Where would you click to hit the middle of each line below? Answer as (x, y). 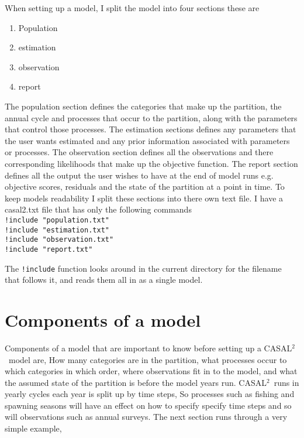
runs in (286, 382)
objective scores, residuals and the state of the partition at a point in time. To (145, 187)
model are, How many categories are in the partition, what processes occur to (148, 359)
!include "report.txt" (49, 249)
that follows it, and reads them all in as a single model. (104, 280)
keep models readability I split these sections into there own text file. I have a (144, 198)
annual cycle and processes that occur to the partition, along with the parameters (151, 117)
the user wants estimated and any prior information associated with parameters (147, 140)
